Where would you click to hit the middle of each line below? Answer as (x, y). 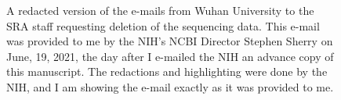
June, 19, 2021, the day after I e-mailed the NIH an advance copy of (170, 56)
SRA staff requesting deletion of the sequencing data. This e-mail (163, 25)
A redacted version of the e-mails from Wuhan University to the (160, 10)
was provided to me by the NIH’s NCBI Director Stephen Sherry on (170, 41)
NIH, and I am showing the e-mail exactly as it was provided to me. (170, 86)
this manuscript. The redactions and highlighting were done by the (167, 71)
